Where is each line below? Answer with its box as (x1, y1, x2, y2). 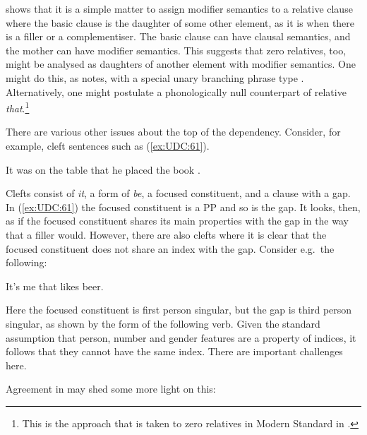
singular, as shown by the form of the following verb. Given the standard (6, 316, 320, 330)
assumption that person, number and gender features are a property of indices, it (6, 330, 356, 345)
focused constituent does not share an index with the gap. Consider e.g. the (6, 241, 335, 256)
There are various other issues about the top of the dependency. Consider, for (6, 124, 341, 139)
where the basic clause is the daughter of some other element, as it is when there (6, 15, 355, 30)
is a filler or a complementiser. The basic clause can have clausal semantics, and (6, 29, 351, 44)
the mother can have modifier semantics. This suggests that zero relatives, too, (6, 42, 347, 57)
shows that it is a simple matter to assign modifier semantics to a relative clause (6, 1, 353, 16)
